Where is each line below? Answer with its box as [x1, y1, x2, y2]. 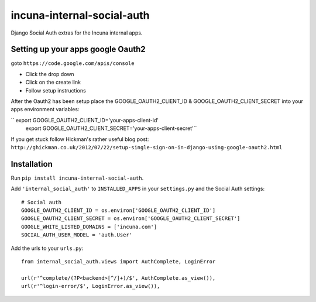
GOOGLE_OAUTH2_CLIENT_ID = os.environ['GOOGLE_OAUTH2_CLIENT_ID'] [21, 207, 216, 214]
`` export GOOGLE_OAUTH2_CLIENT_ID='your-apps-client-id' [11, 116, 159, 123]
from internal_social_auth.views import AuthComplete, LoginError [21, 258, 216, 265]
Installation [11, 159, 53, 169]
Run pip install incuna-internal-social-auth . [11, 174, 144, 181]
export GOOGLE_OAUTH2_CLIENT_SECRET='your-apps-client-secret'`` [25, 125, 197, 132]
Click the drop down [25, 70, 74, 77]
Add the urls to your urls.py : [11, 245, 84, 252]
